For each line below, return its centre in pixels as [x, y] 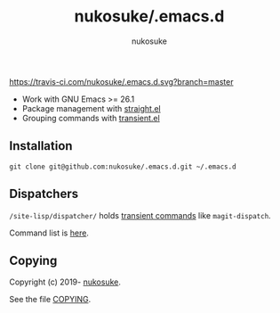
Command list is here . [49, 233]
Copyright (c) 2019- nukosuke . [65, 282]
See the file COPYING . [50, 300]
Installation [41, 146]
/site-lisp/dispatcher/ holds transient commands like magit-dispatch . [140, 215]
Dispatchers [44, 194]
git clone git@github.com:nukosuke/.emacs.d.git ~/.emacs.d [123, 167]
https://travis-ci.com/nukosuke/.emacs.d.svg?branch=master [121, 81]
